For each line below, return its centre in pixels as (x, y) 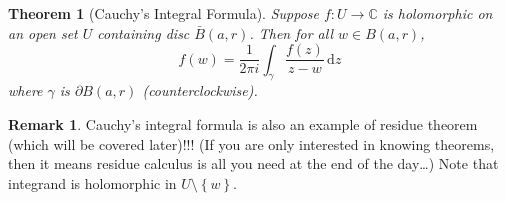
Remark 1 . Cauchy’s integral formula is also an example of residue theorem (243, 124)
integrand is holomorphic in (92, 182)
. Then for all (291, 32)
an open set (43, 32)
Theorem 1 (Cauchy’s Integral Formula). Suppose (163, 13)
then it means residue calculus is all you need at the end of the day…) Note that (253, 163)
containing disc (143, 32)
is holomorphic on (437, 13)
